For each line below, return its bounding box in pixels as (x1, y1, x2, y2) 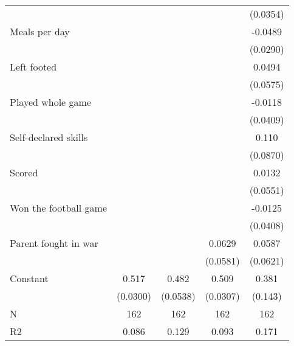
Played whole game (10, 95, 91, 109)
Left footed (10, 60, 57, 74)
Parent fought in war (10, 236, 98, 250)
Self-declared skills (10, 130, 88, 144)
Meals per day (10, 24, 70, 38)
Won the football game (10, 201, 108, 215)
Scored (10, 165, 38, 179)
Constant (10, 271, 49, 285)
